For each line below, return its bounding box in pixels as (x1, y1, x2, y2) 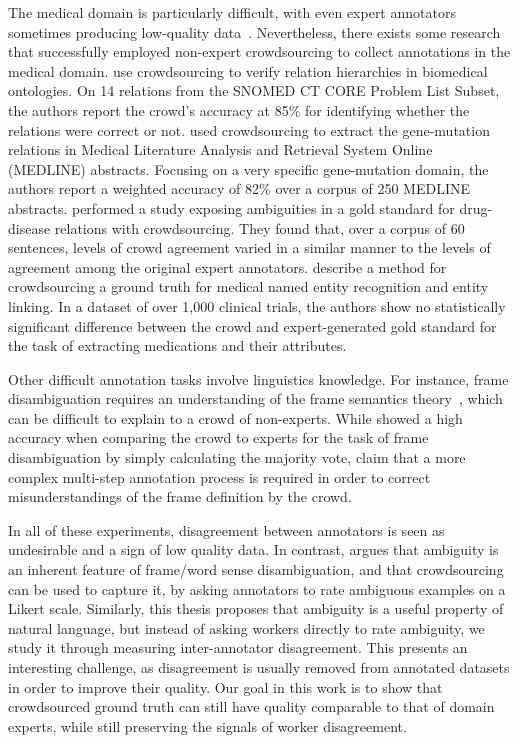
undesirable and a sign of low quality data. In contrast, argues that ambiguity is (8, 539, 499, 560)
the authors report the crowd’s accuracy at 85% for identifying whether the (8, 99, 470, 120)
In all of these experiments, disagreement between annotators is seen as (8, 519, 445, 540)
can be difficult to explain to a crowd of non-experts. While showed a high (8, 407, 463, 428)
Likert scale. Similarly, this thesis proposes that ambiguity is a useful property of (8, 598, 504, 619)
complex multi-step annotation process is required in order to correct (8, 466, 431, 487)
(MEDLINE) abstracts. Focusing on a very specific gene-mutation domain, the (8, 158, 489, 179)
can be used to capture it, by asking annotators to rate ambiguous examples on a (8, 578, 506, 599)
